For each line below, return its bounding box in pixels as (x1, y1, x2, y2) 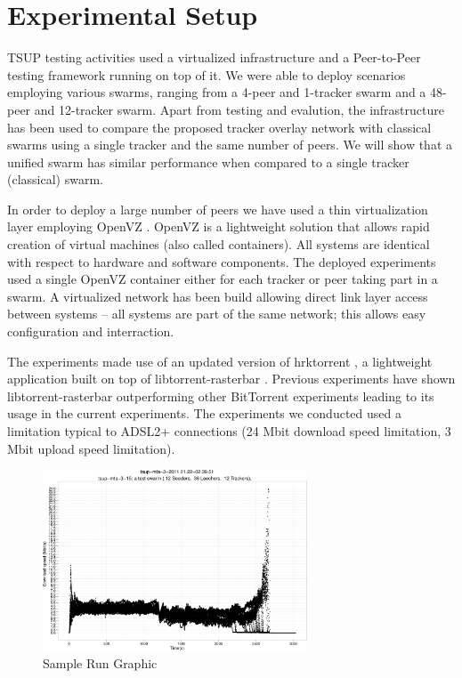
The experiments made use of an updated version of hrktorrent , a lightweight (7, 351, 433, 370)
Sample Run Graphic (43, 653, 158, 672)
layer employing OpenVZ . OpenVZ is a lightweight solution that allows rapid (7, 217, 430, 236)
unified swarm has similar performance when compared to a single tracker (7, 152, 409, 171)
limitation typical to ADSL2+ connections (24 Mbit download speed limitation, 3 (7, 422, 451, 440)
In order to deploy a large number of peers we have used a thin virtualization (7, 199, 428, 218)
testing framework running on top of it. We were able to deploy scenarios (7, 65, 406, 84)
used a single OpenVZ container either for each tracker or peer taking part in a (7, 270, 438, 288)
